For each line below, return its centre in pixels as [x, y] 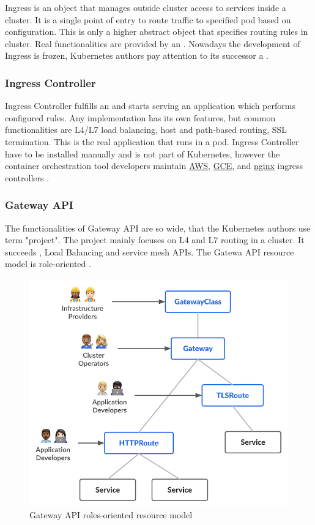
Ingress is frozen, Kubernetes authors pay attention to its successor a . [137, 55]
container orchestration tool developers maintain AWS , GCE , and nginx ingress [154, 166]
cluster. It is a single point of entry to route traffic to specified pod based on [148, 19]
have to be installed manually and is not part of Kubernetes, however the [143, 153]
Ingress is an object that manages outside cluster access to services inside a [146, 7]
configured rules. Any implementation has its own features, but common [140, 117]
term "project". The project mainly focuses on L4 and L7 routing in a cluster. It [155, 240]
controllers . [27, 177]
